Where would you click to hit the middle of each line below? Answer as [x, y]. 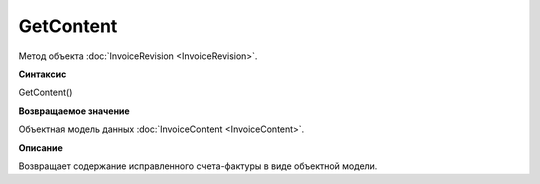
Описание [41, 147]
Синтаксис [42, 74]
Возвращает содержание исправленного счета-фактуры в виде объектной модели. [198, 166]
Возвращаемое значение [74, 111]
